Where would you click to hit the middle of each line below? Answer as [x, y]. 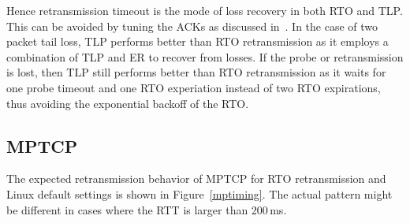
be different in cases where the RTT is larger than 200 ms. [147, 209]
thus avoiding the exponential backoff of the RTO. [128, 103]
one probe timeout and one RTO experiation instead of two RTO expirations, [194, 87]
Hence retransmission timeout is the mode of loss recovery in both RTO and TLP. [205, 10]
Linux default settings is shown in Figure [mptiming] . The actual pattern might [199, 193]
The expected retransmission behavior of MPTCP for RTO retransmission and [196, 178]
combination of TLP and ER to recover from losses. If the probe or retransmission [205, 56]
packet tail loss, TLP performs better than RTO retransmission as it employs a [198, 41]
